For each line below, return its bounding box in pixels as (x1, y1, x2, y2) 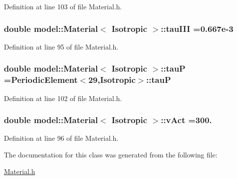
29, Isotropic (88, 74, 136, 86)
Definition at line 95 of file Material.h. (4, 41, 119, 51)
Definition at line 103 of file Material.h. (4, 1, 122, 11)
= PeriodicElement (4, 74, 78, 86)
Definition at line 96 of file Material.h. (4, 133, 119, 143)
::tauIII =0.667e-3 (160, 22, 234, 34)
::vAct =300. (160, 114, 212, 126)
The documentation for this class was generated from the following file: (4, 149, 217, 159)
